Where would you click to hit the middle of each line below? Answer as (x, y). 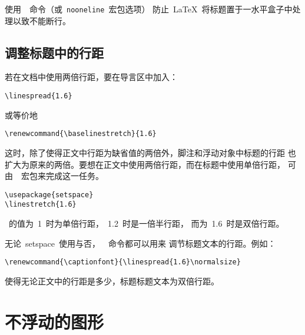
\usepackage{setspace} (49, 195)
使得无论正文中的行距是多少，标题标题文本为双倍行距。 (112, 281)
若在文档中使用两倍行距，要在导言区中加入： (91, 77)
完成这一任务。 (74, 176)
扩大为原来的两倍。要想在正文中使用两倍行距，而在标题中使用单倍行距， (145, 164)
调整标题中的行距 (54, 52)
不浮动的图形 (54, 321)
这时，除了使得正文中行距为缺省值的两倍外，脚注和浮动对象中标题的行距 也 (150, 152)
